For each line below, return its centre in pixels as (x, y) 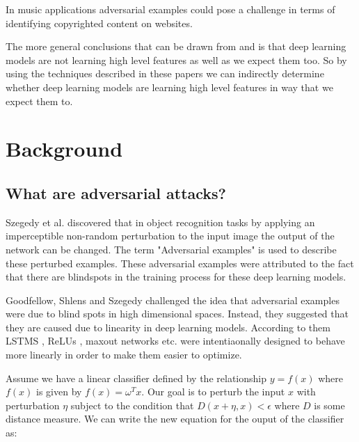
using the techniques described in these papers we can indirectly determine (165, 73)
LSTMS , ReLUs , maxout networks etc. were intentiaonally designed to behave (175, 341)
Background (64, 149)
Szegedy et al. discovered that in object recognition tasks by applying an (160, 222)
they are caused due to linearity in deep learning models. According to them (168, 327)
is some (329, 405)
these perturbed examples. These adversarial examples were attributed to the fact (180, 263)
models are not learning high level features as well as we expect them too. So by (176, 60)
